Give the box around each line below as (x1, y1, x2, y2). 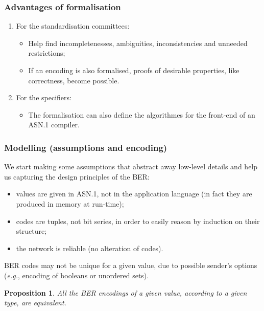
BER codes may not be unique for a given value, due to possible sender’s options (4, 260, 257, 271)
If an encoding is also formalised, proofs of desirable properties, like (28, 65, 239, 75)
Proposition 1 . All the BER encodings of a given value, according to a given (4, 287, 247, 298)
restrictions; (28, 48, 65, 58)
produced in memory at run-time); (16, 198, 124, 209)
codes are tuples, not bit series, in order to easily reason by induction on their (16, 215, 260, 226)
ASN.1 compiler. (28, 119, 80, 130)
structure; (16, 226, 47, 236)
